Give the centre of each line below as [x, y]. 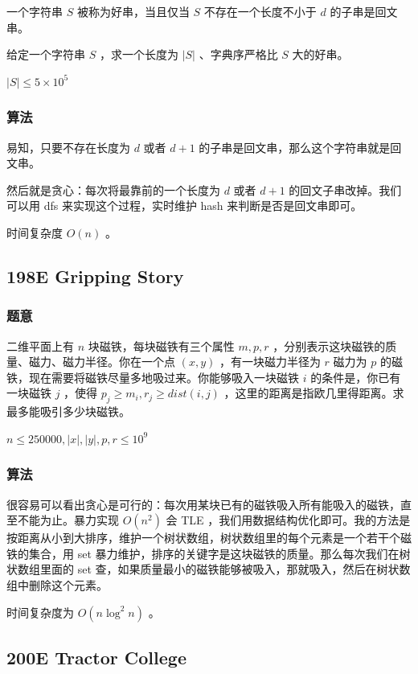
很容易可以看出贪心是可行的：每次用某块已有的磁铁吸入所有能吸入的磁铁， [203, 504]
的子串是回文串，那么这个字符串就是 [295, 147]
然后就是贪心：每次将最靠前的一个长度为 [113, 189]
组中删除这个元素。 [57, 584]
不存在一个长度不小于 [260, 11]
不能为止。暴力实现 [68, 520]
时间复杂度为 [40, 612]
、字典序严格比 [238, 54]
